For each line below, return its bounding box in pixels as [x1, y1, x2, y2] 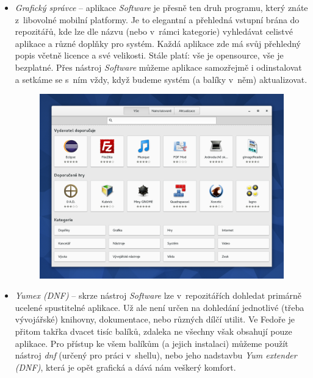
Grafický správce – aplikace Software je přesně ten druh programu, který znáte [15, 1, 308, 13]
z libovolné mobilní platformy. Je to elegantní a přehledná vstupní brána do [15, 13, 300, 26]
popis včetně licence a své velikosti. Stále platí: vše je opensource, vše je [15, 49, 284, 62]
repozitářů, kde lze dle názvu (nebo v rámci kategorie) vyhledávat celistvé [15, 25, 293, 38]
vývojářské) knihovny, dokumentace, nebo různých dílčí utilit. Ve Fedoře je [15, 313, 295, 326]
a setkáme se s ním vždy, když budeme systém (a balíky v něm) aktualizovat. [15, 73, 308, 85]
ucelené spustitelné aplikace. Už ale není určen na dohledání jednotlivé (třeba [15, 301, 304, 313]
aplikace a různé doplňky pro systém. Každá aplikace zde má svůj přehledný [15, 37, 301, 49]
